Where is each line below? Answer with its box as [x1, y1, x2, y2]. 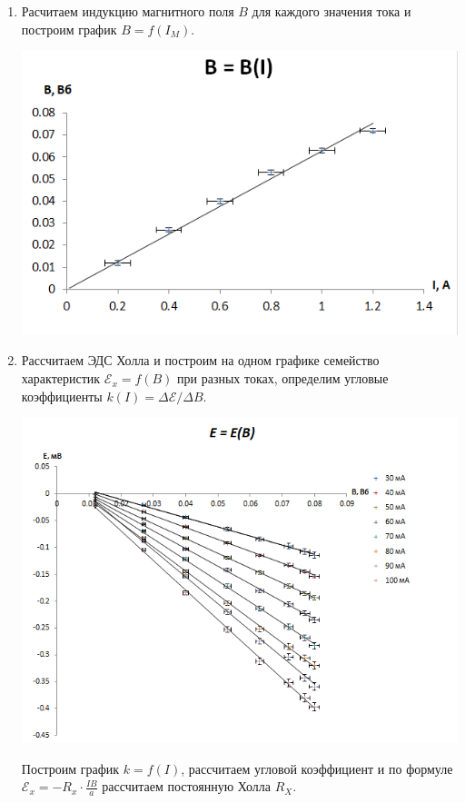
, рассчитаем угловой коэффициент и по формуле [181, 758, 453, 778]
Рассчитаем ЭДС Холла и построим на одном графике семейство [21, 351, 380, 370]
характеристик [21, 369, 101, 388]
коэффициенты [21, 386, 103, 405]
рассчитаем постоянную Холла [102, 777, 271, 796]
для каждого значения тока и [252, 2, 411, 20]
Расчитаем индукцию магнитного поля [21, 2, 234, 20]
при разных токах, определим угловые [177, 369, 389, 388]
